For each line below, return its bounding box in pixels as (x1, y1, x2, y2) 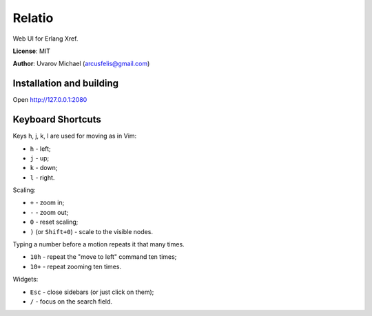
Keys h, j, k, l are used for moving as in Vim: (12, 131, 137, 140)
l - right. (30, 173, 55, 182)
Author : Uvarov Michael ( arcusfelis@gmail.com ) (12, 59, 150, 68)
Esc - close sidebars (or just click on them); (30, 288, 154, 296)
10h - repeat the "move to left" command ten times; (30, 253, 177, 261)
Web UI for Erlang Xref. (12, 34, 79, 43)
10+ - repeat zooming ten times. (30, 262, 122, 271)
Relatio (12, 10, 54, 25)
